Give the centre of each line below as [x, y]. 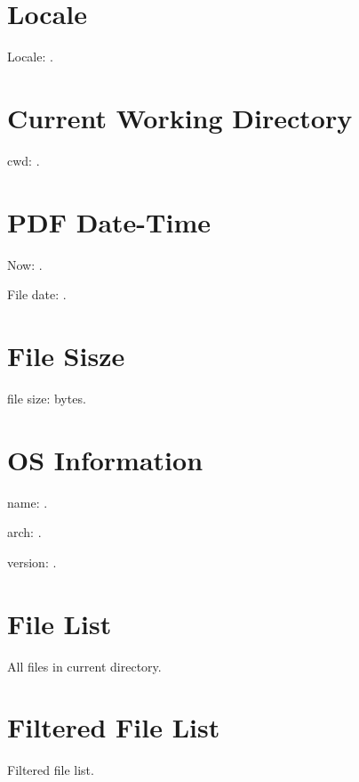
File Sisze [66, 355]
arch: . [24, 532]
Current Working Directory [180, 117]
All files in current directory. [84, 666]
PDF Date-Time [109, 221]
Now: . [25, 264]
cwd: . [24, 160]
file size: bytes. [47, 398]
